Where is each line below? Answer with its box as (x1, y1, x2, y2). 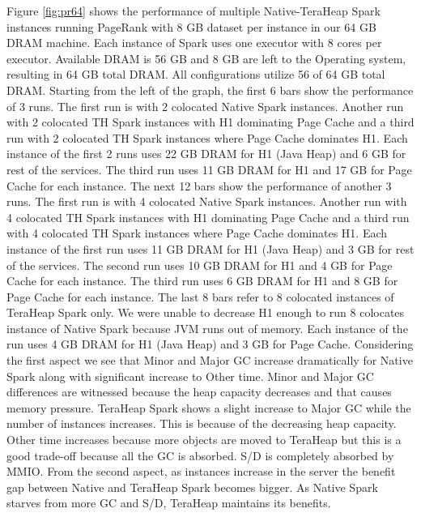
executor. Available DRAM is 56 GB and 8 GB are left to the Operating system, (6, 49, 406, 66)
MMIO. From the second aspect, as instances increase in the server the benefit (6, 463, 396, 480)
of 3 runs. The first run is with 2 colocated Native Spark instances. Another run (6, 97, 404, 114)
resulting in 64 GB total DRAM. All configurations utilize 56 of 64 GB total (6, 66, 385, 83)
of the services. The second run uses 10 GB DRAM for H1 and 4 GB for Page (6, 256, 393, 273)
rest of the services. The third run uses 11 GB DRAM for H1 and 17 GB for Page (6, 160, 412, 177)
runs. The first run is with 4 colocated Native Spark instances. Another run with (6, 193, 407, 210)
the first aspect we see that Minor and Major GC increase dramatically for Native (6, 352, 413, 369)
